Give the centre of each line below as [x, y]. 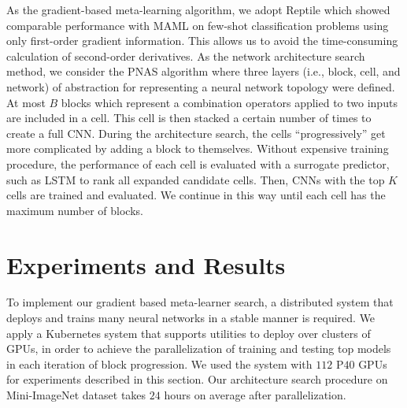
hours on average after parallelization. [255, 395]
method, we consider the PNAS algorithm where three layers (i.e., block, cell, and [203, 71]
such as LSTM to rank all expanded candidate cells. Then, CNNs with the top [196, 179]
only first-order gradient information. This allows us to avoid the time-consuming [202, 41]
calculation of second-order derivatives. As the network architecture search [186, 56]
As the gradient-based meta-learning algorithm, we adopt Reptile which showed [198, 9]
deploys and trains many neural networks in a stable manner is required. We [191, 318]
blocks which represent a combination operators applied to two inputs [229, 102]
